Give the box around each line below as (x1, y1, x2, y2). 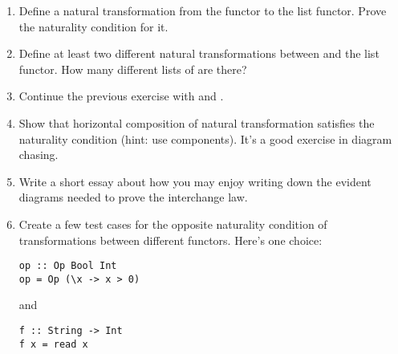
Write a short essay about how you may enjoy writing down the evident (18, 173, 372, 189)
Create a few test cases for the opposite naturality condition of (18, 215, 327, 232)
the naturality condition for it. (18, 18, 169, 35)
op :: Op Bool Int (18, 260, 117, 272)
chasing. (18, 146, 59, 163)
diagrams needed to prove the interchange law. (18, 189, 248, 205)
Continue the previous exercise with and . (18, 87, 224, 104)
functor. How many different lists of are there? (18, 60, 247, 77)
